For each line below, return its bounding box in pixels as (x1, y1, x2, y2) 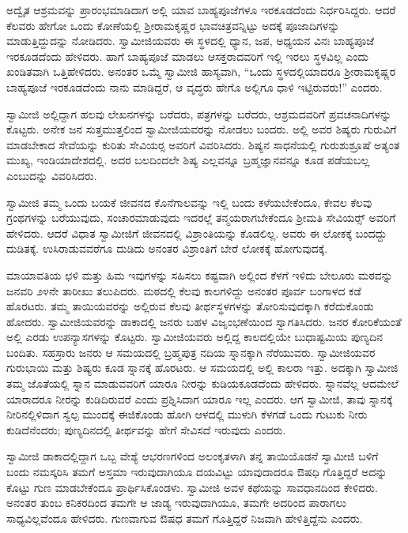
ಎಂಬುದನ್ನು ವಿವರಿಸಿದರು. (6, 167, 97, 183)
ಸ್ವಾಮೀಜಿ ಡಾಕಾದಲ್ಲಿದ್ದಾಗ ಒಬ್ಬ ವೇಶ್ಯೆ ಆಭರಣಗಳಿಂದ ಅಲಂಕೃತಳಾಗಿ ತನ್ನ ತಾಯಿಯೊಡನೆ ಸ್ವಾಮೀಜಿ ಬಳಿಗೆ (6, 448, 379, 464)
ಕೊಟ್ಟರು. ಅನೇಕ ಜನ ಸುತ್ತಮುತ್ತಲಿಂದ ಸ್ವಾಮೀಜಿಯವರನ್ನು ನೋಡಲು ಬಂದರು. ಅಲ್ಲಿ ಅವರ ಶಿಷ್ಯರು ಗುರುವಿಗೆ (6, 121, 397, 137)
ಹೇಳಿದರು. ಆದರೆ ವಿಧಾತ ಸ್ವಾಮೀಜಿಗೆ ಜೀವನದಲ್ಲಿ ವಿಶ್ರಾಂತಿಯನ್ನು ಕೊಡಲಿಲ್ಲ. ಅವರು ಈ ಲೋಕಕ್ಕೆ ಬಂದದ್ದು (6, 224, 387, 241)
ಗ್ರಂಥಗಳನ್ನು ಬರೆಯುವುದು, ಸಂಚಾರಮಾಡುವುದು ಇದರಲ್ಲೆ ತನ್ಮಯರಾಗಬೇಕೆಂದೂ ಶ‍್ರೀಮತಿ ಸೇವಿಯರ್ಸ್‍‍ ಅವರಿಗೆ (6, 209, 396, 226)
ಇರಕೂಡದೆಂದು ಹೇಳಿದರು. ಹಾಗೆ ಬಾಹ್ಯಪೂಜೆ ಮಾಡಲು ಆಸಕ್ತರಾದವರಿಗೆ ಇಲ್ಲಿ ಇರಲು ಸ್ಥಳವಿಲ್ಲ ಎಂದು (6, 47, 368, 64)
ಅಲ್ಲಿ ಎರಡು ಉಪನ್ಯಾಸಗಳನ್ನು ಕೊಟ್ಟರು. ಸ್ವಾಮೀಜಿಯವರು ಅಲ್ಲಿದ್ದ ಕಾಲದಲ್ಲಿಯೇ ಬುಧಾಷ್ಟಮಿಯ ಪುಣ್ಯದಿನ (6, 328, 383, 345)
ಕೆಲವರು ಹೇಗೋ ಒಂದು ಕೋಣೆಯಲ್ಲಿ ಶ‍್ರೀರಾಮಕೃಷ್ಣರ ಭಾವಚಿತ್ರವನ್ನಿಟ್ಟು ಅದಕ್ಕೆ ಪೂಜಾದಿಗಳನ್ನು (6, 17, 340, 33)
